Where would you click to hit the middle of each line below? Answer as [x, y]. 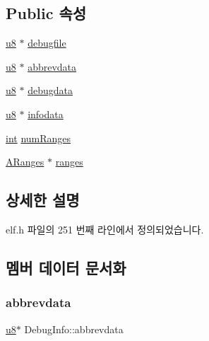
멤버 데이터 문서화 [66, 267]
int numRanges [38, 138]
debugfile [47, 43]
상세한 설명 [43, 200]
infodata [46, 114]
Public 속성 [46, 13]
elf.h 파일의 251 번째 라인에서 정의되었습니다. [105, 229]
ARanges [25, 162]
